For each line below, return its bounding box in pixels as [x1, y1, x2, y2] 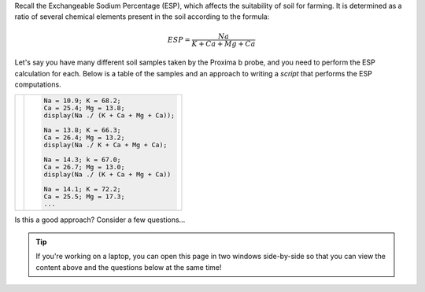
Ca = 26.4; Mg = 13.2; [43, 134, 125, 142]
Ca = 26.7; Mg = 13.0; [43, 163, 125, 172]
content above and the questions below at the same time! [35, 262, 222, 272]
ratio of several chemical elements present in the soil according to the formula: [14, 12, 270, 21]
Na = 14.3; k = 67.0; [43, 156, 121, 164]
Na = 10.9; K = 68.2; [43, 97, 121, 105]
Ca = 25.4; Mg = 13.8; [43, 104, 125, 113]
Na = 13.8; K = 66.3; [43, 126, 121, 135]
